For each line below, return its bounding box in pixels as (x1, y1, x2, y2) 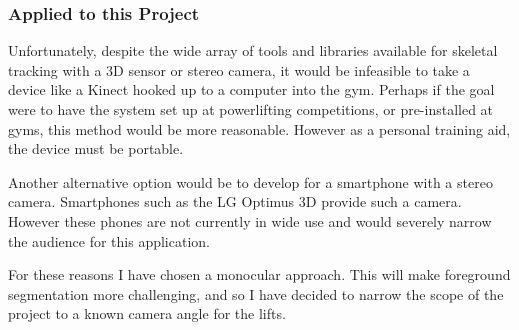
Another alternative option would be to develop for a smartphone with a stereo (8, 171, 493, 192)
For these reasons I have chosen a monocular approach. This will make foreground (8, 264, 511, 285)
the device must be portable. (8, 138, 184, 159)
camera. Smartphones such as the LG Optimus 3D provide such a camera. (8, 191, 462, 212)
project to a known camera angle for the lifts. (8, 303, 286, 324)
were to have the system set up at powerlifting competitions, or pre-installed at (8, 99, 494, 119)
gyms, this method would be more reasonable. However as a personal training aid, (8, 118, 511, 139)
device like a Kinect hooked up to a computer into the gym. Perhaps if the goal (8, 79, 495, 100)
